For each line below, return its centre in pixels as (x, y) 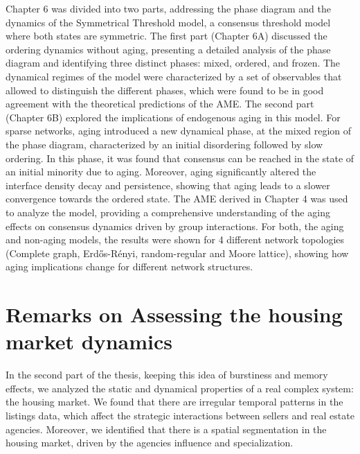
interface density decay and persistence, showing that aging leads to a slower (168, 185)
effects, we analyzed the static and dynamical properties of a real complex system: (180, 388)
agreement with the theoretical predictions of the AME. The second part (160, 104)
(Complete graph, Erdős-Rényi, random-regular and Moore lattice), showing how (177, 253)
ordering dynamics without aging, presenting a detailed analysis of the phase (168, 49)
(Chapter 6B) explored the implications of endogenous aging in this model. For (173, 117)
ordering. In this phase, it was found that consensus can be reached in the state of (180, 158)
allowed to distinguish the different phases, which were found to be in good (165, 90)
